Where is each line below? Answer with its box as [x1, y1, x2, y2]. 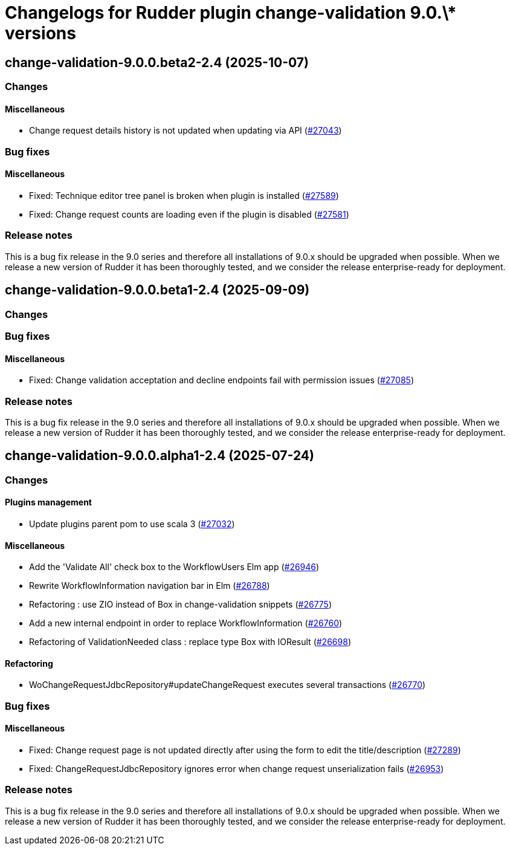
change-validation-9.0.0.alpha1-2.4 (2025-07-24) [5, 448, 314, 464]
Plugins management [5, 497, 92, 508]
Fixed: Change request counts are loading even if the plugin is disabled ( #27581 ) [29, 209, 349, 219]
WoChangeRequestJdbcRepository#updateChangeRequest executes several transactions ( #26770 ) [29, 680, 426, 690]
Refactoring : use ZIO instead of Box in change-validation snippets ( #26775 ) [29, 599, 332, 610]
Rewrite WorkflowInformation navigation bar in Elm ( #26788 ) [29, 580, 270, 591]
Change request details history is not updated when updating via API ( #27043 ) [29, 125, 342, 136]
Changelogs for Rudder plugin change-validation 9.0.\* [5, 2, 457, 23]
